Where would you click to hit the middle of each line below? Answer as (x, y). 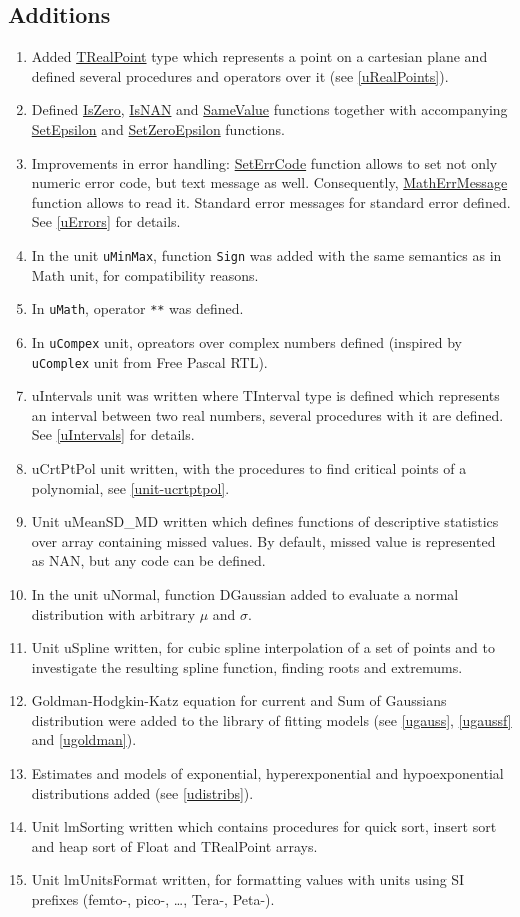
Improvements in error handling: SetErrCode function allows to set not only (264, 162)
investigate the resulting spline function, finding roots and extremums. (247, 666)
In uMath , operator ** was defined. (137, 308)
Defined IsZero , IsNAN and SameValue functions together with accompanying (269, 109)
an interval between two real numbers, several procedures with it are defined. (267, 414)
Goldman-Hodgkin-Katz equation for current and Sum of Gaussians (239, 700)
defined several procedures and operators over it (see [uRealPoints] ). (240, 75)
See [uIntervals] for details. (113, 434)
